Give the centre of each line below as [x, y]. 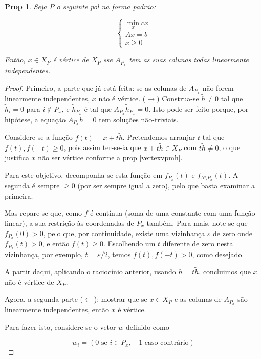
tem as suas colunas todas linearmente [189, 60]
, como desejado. [218, 254]
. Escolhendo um [129, 244]
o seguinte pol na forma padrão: [106, 6]
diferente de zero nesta [198, 244]
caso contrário [167, 343]
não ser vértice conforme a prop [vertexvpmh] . [110, 157]
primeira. [19, 195]
